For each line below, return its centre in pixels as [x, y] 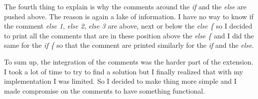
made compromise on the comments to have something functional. [105, 90]
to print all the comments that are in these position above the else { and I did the [129, 35]
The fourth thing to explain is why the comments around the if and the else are [125, 6]
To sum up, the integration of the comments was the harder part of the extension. [129, 61]
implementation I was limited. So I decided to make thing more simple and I [120, 81]
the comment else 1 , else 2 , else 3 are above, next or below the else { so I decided [128, 26]
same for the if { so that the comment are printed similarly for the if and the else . [129, 45]
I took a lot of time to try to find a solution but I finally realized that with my [124, 71]
